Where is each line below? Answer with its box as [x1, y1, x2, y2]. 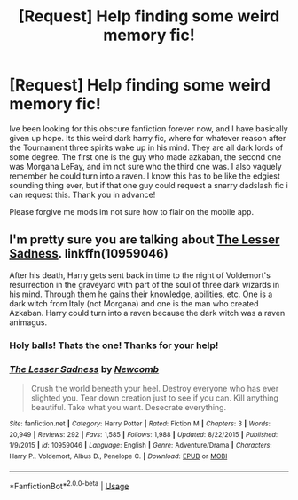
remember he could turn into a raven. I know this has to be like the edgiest [9, 171, 281, 181]
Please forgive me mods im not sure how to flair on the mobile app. [9, 206, 255, 217]
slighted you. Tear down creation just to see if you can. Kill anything [30, 393, 279, 403]
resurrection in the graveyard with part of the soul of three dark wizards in [9, 279, 280, 290]
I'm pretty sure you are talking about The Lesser [9, 233, 280, 248]
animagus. [9, 317, 47, 328]
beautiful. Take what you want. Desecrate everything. [30, 401, 227, 412]
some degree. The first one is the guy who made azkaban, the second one [9, 151, 282, 162]
